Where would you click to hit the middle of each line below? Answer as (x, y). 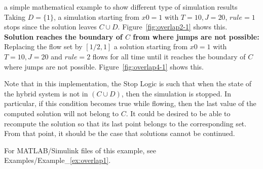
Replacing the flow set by (43, 46)
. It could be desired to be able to (178, 113)
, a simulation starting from (96, 16)
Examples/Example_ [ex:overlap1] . (58, 160)
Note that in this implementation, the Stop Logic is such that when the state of (128, 83)
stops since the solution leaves (50, 27)
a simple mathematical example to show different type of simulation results (121, 7)
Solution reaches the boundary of (63, 36)
